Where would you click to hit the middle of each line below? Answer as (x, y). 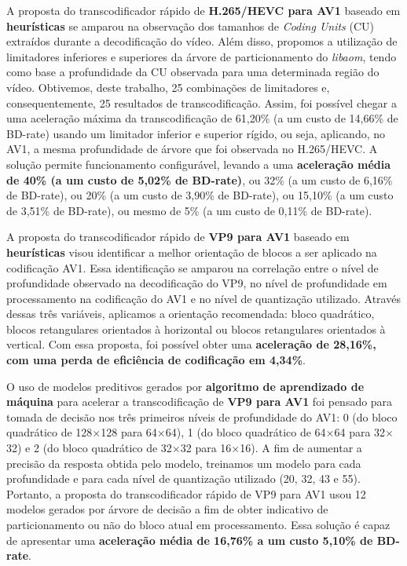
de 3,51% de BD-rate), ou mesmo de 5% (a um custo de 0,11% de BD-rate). (189, 210)
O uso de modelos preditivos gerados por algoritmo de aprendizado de (185, 386)
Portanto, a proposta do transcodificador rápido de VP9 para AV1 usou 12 (186, 493)
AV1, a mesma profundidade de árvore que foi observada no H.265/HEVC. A (192, 149)
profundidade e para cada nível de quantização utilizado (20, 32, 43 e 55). (183, 478)
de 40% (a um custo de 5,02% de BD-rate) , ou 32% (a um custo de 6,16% (200, 179)
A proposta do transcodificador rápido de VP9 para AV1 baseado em (178, 237)
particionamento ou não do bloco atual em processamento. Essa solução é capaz (198, 524)
